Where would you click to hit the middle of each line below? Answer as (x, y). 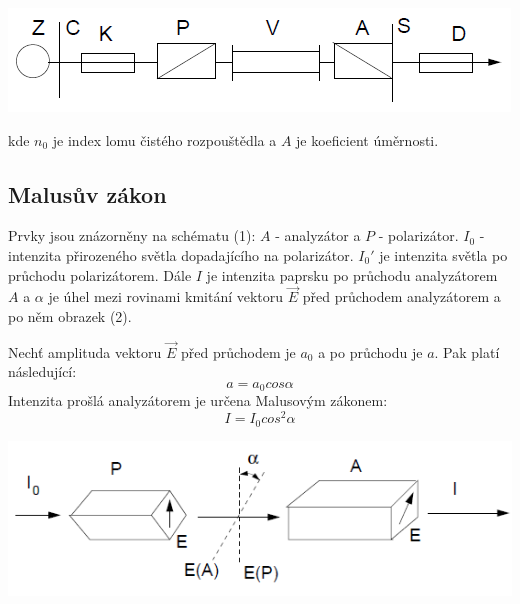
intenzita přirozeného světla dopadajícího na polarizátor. (181, 254)
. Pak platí (467, 351)
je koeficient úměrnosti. (367, 139)
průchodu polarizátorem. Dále (100, 274)
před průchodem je (238, 351)
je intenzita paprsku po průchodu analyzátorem (352, 274)
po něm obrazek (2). (70, 315)
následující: (42, 371)
